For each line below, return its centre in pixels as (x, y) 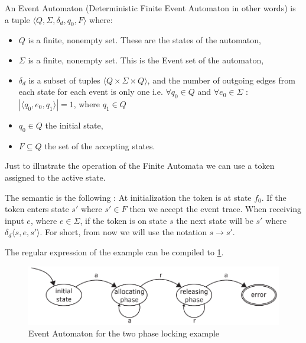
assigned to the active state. (55, 177)
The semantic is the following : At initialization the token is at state (128, 197)
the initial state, (74, 125)
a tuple (17, 19)
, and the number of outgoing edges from (221, 80)
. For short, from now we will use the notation (123, 232)
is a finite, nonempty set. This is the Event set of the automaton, (146, 60)
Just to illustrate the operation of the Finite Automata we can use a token (140, 166)
